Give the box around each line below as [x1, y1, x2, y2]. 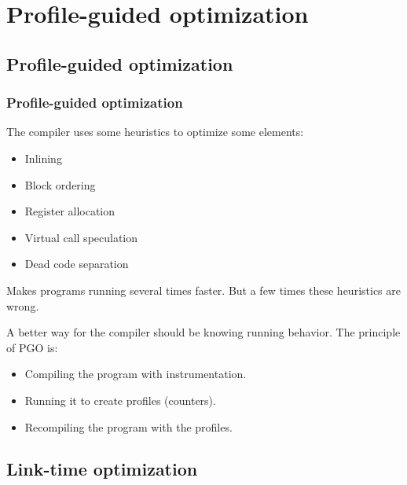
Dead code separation [24, 255, 129, 272]
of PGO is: [6, 339, 58, 355]
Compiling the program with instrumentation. [24, 366, 247, 382]
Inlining [24, 149, 62, 166]
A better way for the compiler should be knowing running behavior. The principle [6, 324, 401, 340]
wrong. [6, 297, 39, 314]
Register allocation [24, 203, 115, 219]
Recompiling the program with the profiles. [24, 418, 233, 435]
